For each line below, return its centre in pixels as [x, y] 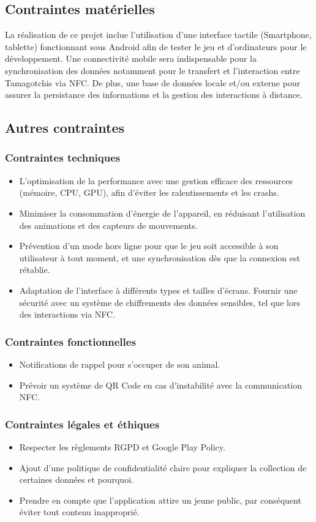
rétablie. [35, 270]
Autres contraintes [65, 128]
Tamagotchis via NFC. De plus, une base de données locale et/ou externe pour [153, 82]
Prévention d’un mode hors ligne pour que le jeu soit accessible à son [149, 246]
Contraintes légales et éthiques [82, 424]
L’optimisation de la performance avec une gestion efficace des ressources [156, 180]
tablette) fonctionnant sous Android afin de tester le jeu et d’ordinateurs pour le [156, 46]
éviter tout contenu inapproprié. [79, 512]
